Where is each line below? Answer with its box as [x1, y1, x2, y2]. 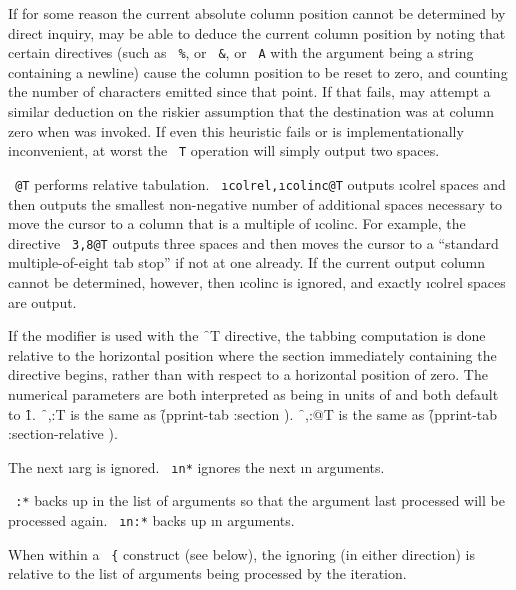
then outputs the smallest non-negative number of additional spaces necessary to [8, 193, 503, 214]
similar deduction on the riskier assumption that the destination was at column [8, 101, 494, 122]
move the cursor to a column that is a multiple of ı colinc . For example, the [8, 213, 466, 234]
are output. [8, 291, 77, 312]
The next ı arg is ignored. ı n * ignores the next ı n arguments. [8, 456, 385, 477]
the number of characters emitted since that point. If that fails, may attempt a [8, 81, 491, 102]
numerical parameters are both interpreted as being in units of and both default [8, 383, 499, 404]
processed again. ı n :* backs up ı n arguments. [8, 510, 295, 531]
